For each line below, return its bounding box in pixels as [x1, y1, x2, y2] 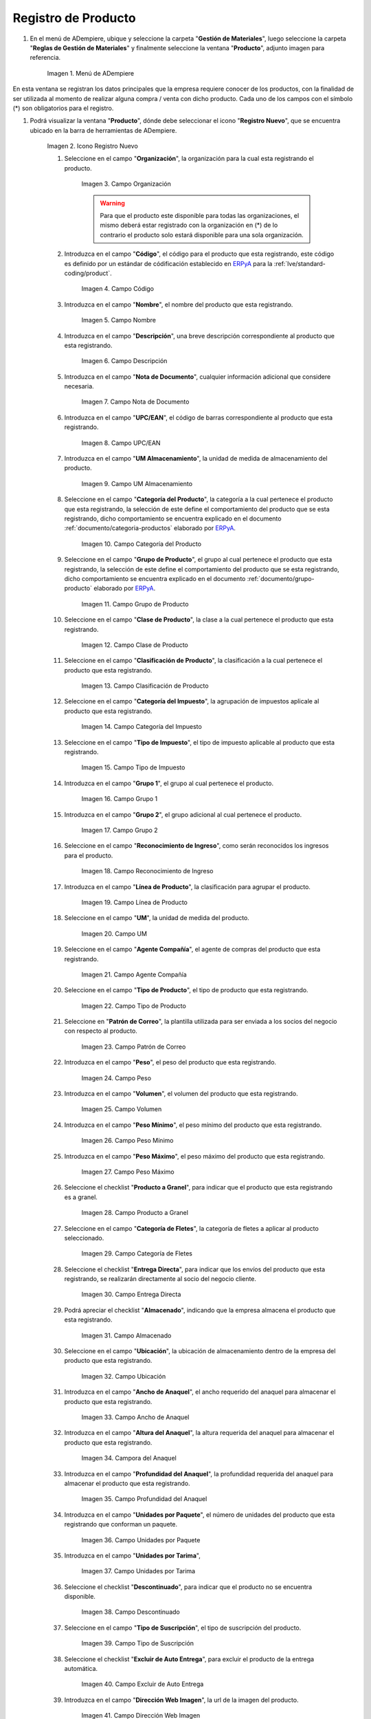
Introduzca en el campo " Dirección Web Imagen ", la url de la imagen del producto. [64, 1696, 299, 1704]
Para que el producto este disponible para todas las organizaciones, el [100, 212, 300, 220]
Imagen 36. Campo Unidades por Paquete [81, 1535, 201, 1544]
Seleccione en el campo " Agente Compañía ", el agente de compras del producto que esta [64, 945, 321, 954]
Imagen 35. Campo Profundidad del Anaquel [81, 1495, 207, 1503]
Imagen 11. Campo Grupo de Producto [81, 600, 189, 608]
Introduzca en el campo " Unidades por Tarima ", [64, 1551, 201, 1559]
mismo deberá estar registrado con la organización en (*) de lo [100, 221, 278, 230]
